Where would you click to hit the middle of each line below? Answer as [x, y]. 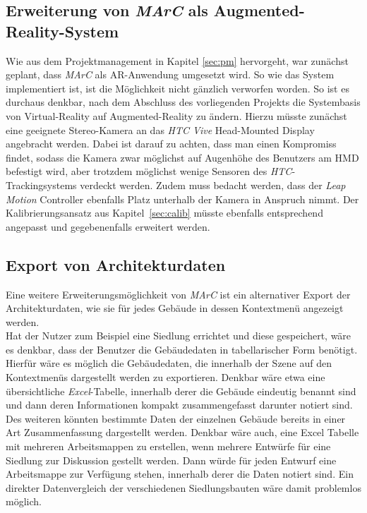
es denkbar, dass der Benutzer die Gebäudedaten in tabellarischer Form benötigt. [182, 349]
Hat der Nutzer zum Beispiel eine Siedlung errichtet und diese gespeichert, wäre [179, 336]
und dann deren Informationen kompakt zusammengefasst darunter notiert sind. [179, 405]
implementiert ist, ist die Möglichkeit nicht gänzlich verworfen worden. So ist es [178, 88]
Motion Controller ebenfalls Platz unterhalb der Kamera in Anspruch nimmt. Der [182, 199]
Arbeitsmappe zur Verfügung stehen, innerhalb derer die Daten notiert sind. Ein [180, 474]
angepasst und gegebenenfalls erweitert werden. [108, 226]
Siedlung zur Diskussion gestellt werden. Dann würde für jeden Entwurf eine [171, 460]
